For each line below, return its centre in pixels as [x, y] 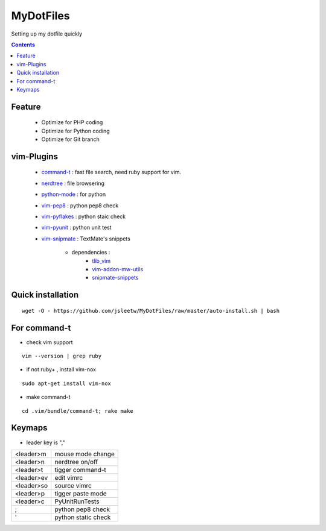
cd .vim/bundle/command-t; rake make [78, 411]
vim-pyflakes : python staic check [84, 216]
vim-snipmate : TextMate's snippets [86, 239]
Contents [23, 45]
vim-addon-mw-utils [118, 269]
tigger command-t [81, 470]
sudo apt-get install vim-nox [67, 383]
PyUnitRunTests [77, 501]
